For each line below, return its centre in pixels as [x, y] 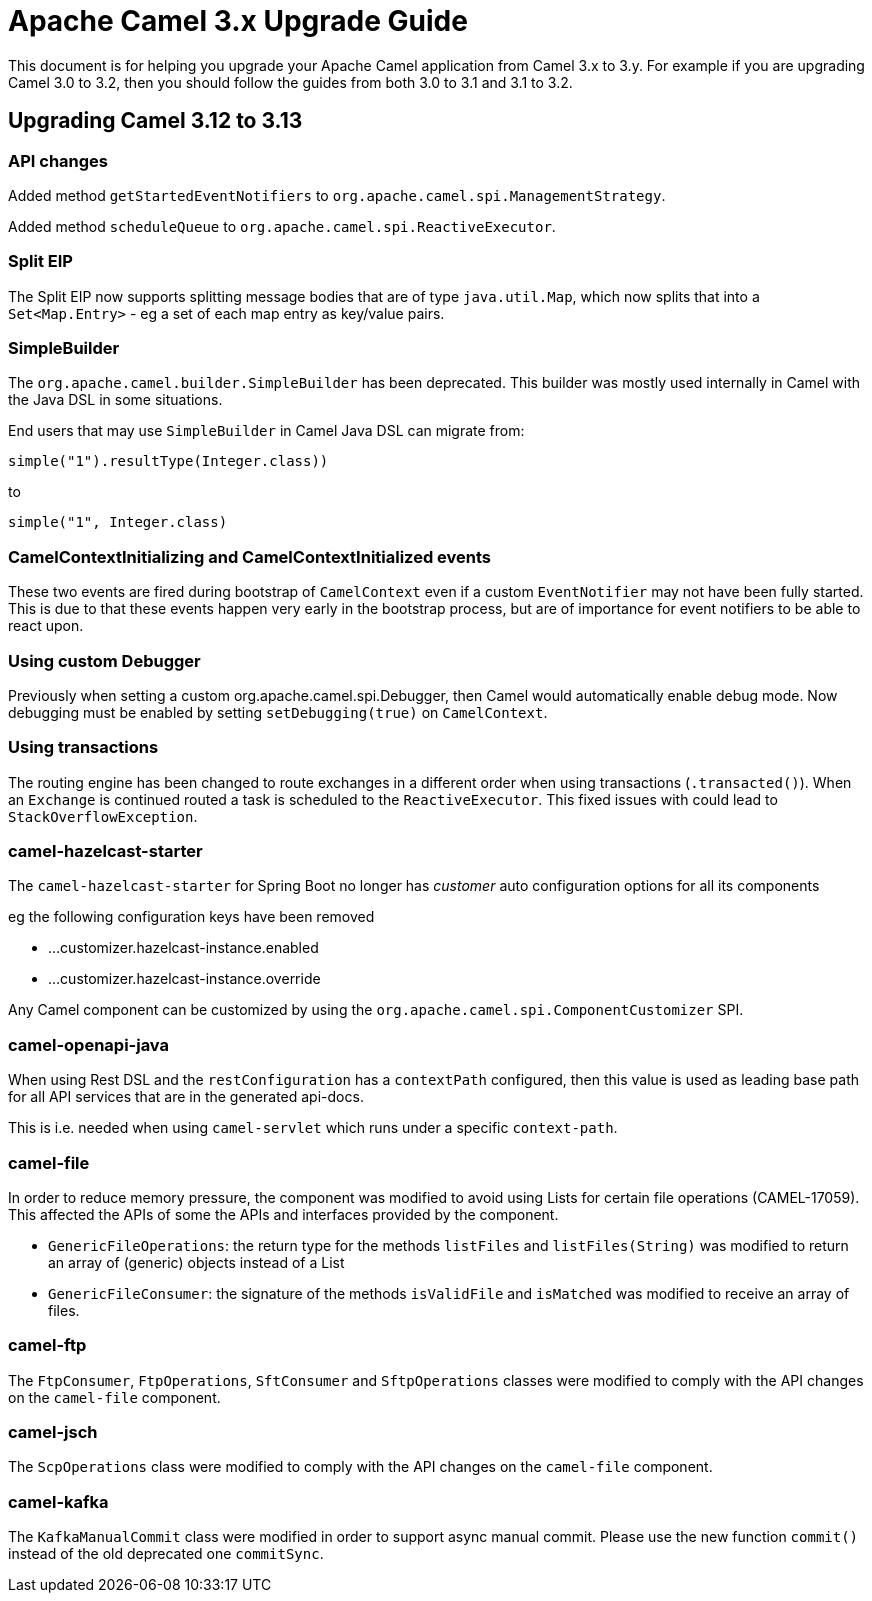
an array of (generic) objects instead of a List [196, 1262]
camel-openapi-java [89, 1044]
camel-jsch [53, 1432]
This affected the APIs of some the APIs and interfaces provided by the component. [283, 1214]
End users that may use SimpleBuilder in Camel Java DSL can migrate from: [266, 431]
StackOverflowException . [103, 816]
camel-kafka [58, 1501]
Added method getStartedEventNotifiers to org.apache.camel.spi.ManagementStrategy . [337, 195]
